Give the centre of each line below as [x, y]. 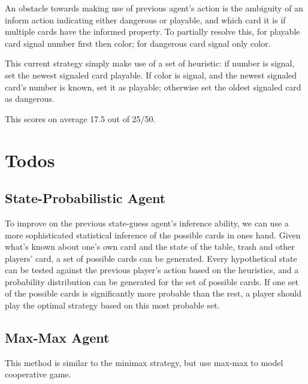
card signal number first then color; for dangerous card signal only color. [138, 43]
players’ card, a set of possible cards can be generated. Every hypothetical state [151, 258]
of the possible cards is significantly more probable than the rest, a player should [153, 293]
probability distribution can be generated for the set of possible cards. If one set [152, 281]
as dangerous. [30, 99]
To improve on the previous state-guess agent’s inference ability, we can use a [147, 223]
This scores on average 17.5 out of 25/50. [80, 118]
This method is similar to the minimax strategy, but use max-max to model [144, 362]
